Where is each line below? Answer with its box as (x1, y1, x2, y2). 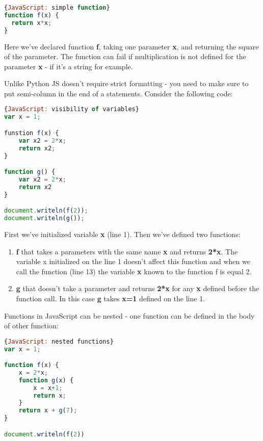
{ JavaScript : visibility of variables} (4, 106, 139, 113)
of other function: (4, 320, 59, 331)
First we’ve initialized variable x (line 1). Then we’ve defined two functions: (4, 228, 241, 239)
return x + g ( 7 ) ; (18, 407, 77, 414)
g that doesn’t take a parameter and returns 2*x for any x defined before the (16, 283, 259, 294)
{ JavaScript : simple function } (4, 4, 110, 11)
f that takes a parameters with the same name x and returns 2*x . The (16, 246, 238, 256)
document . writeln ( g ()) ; (4, 215, 85, 222)
